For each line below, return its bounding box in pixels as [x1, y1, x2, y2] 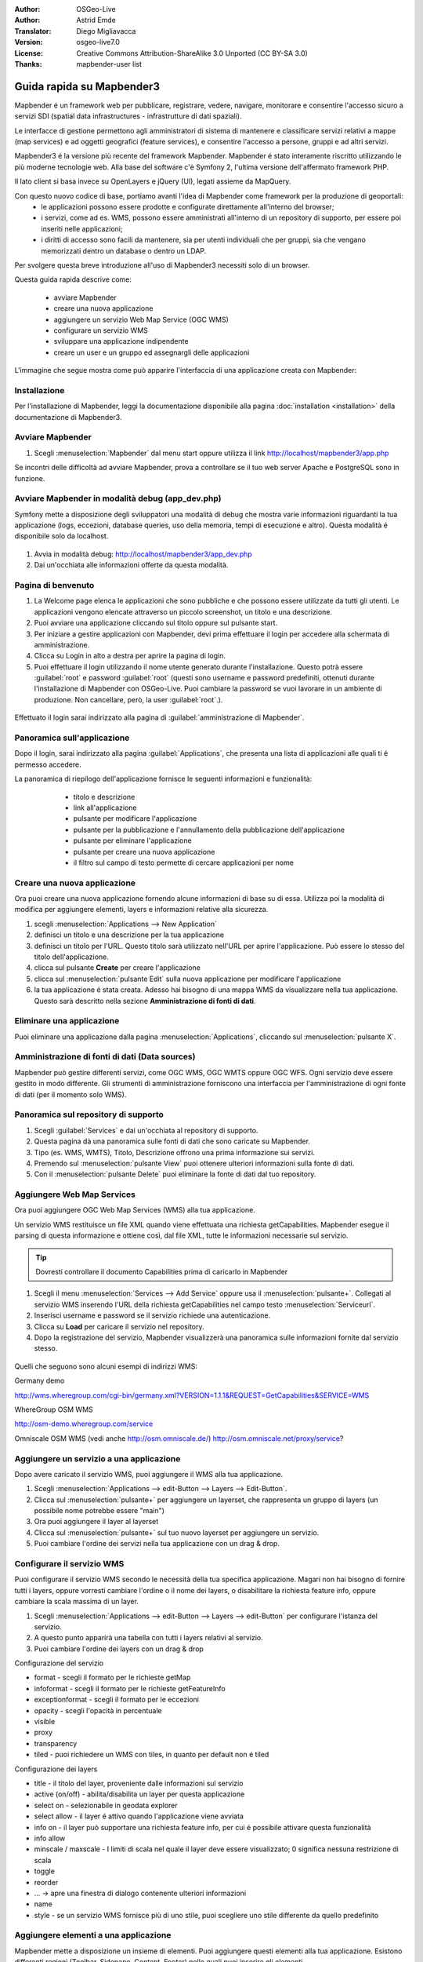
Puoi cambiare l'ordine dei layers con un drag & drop [34, 1644, 204, 1654]
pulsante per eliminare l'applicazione [73, 836, 192, 845]
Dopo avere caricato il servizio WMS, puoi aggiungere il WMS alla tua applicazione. [14, 1469, 284, 1479]
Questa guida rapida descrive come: [14, 275, 132, 284]
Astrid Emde [76, 16, 117, 25]
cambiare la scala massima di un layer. [14, 1597, 139, 1606]
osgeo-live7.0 [76, 38, 121, 47]
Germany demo [14, 1376, 65, 1385]
